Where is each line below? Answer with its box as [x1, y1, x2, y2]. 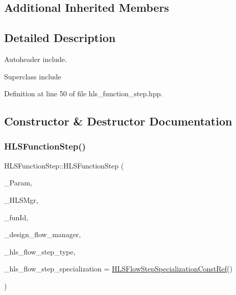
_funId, [4, 212, 29, 222]
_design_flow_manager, [4, 229, 81, 240]
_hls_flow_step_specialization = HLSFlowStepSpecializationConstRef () [4, 263, 232, 274]
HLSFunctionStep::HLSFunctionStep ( [4, 160, 124, 171]
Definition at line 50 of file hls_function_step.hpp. [4, 88, 163, 99]
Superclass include [4, 71, 61, 81]
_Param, [4, 177, 32, 188]
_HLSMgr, [4, 194, 38, 205]
